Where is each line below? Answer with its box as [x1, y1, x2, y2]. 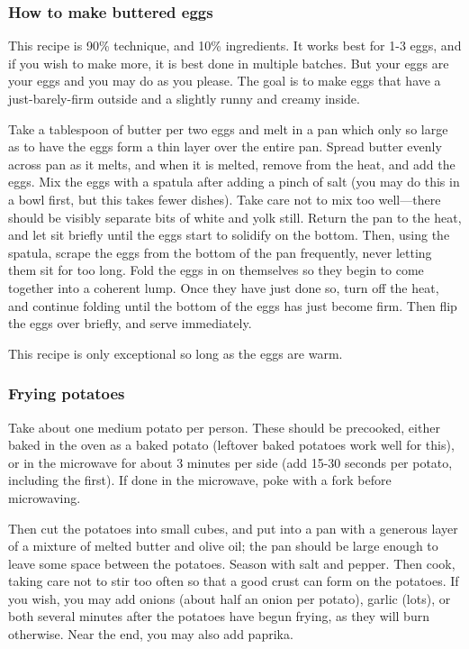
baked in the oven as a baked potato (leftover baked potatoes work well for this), [8, 435, 455, 454]
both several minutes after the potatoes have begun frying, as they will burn [8, 607, 429, 626]
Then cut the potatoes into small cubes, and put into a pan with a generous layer [8, 518, 458, 537]
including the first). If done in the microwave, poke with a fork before [8, 471, 392, 489]
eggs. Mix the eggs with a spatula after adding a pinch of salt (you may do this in [8, 172, 460, 191]
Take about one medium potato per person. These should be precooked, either [8, 417, 440, 436]
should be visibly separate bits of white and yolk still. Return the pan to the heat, [8, 207, 462, 226]
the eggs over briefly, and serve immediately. [8, 314, 252, 333]
